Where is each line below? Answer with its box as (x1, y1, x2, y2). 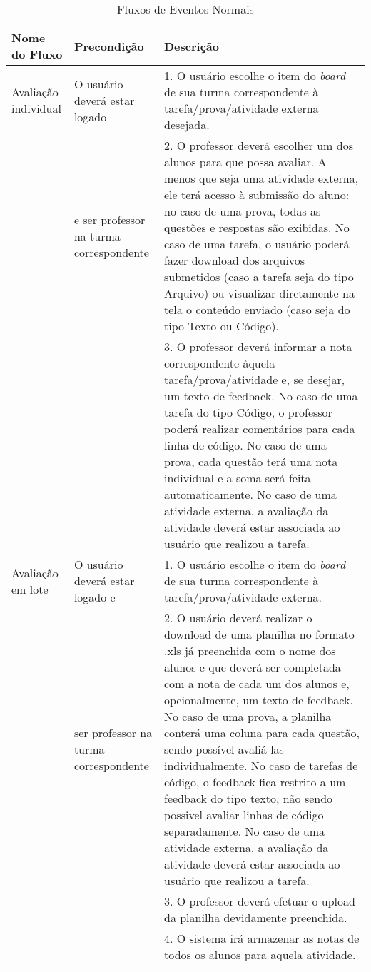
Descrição (164, 37, 219, 54)
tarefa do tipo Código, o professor (164, 404, 332, 420)
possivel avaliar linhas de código (164, 806, 324, 823)
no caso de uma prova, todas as (164, 203, 321, 219)
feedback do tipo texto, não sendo (164, 790, 333, 806)
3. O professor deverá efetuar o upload (164, 893, 355, 909)
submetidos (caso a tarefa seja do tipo (164, 268, 354, 285)
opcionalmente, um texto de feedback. (164, 692, 353, 708)
